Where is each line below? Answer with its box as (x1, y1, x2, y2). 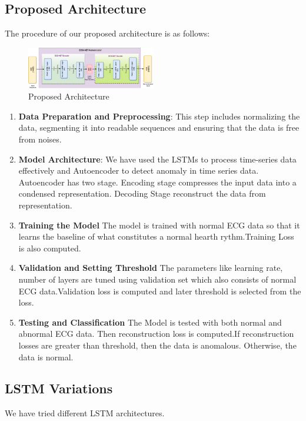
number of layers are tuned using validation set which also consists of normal (18, 273, 297, 285)
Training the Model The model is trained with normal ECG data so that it (18, 218, 300, 231)
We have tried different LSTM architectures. (5, 407, 165, 419)
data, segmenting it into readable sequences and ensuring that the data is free (18, 121, 300, 134)
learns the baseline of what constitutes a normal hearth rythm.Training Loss (18, 230, 294, 243)
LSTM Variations (5, 379, 113, 397)
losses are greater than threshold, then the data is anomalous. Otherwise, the (18, 339, 297, 351)
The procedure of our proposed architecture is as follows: (5, 27, 210, 39)
